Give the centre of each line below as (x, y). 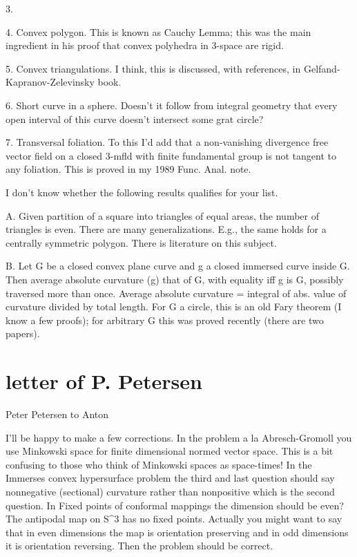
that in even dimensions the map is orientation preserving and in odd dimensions (177, 532)
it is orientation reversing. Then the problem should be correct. (139, 546)
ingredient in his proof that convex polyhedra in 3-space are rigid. (145, 45)
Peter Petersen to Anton (57, 414)
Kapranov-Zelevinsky (50, 82)
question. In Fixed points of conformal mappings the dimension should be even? (175, 505)
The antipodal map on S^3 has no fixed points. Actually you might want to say (174, 519)
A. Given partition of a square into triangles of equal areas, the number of (162, 215)
